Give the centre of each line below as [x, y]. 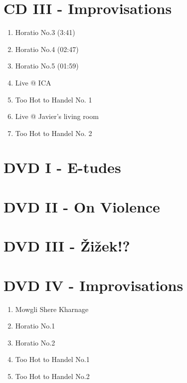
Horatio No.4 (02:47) [47, 49]
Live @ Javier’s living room [57, 116]
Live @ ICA [33, 82]
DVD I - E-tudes [62, 167]
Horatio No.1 [35, 326]
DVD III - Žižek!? [67, 246]
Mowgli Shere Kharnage [52, 309]
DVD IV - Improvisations [93, 285]
